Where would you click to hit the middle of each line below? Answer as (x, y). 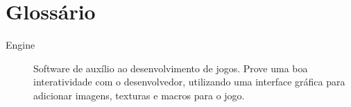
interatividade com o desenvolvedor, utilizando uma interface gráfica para (189, 82)
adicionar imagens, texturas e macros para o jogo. (139, 95)
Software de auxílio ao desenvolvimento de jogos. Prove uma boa (171, 68)
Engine (20, 45)
